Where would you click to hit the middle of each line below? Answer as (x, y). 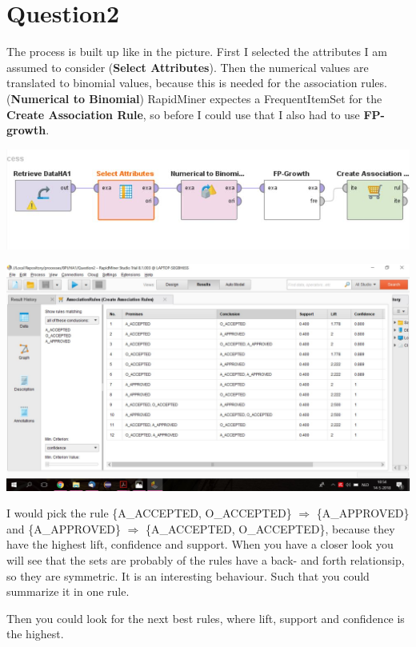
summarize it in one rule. (68, 591)
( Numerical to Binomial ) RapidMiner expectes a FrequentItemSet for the (194, 98)
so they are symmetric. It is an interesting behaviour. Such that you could (188, 575)
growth (26, 130)
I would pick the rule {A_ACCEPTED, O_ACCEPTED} (149, 513)
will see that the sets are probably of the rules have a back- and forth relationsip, (206, 559)
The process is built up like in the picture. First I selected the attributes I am (197, 52)
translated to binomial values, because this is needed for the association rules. (197, 83)
